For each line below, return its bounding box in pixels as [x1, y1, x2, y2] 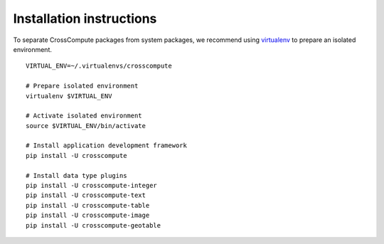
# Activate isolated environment [26, 112, 142, 120]
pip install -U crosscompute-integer [26, 181, 158, 190]
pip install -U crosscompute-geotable [26, 221, 161, 229]
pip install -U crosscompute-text [26, 191, 146, 199]
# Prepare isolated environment [26, 82, 139, 90]
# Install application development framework [26, 142, 188, 149]
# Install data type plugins [26, 171, 127, 179]
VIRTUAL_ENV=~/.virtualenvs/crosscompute [26, 62, 172, 70]
